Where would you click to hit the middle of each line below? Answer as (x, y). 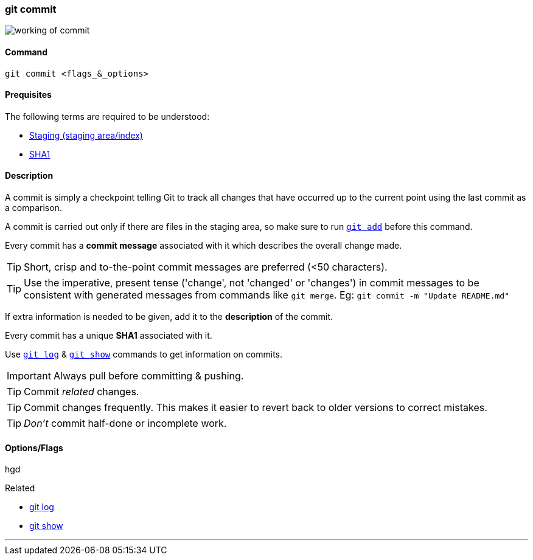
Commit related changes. (82, 392)
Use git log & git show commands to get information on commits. (144, 354)
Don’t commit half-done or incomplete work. (125, 423)
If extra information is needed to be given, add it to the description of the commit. (169, 317)
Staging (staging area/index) (86, 135)
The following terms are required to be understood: (107, 116)
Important (29, 376)
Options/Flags (34, 448)
